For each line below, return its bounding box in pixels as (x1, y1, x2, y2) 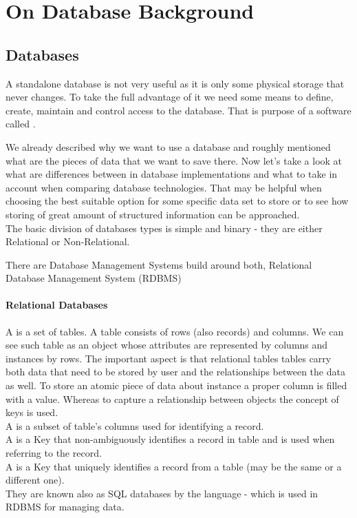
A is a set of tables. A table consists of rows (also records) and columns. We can (6, 324, 344, 338)
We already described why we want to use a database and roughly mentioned (6, 139, 331, 154)
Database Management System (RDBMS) (6, 271, 182, 285)
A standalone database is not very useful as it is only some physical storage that (6, 76, 345, 90)
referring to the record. (6, 446, 102, 460)
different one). (6, 473, 65, 487)
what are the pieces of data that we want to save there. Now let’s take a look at (6, 153, 343, 167)
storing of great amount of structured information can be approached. (6, 207, 300, 221)
